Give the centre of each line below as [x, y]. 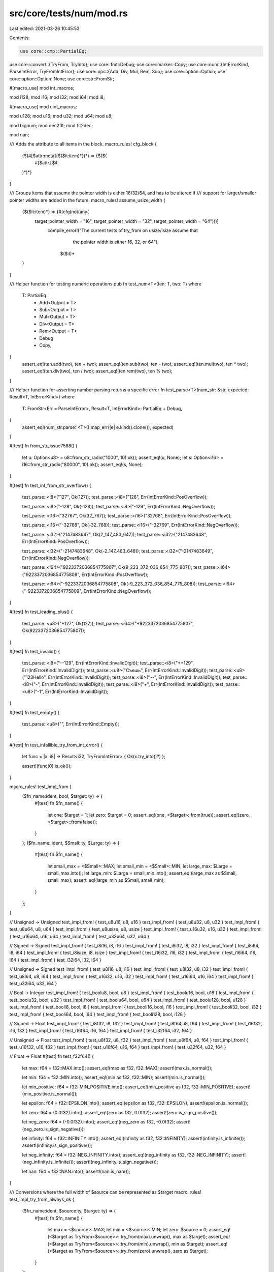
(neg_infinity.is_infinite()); [49, 1162]
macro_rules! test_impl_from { [41, 787]
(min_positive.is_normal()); [50, 1094]
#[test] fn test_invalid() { [35, 651]
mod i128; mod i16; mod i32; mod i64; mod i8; [57, 97]
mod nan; [19, 135]
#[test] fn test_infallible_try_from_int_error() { [56, 745]
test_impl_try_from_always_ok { [42, 1199]
